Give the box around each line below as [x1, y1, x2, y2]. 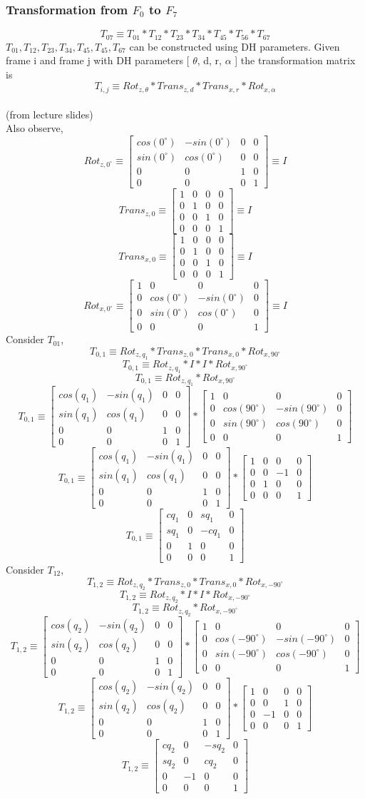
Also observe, [6, 121, 63, 136]
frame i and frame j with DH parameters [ [6, 53, 190, 68]
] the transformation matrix [235, 53, 356, 68]
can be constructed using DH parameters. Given [129, 39, 340, 54]
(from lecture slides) [6, 106, 93, 121]
